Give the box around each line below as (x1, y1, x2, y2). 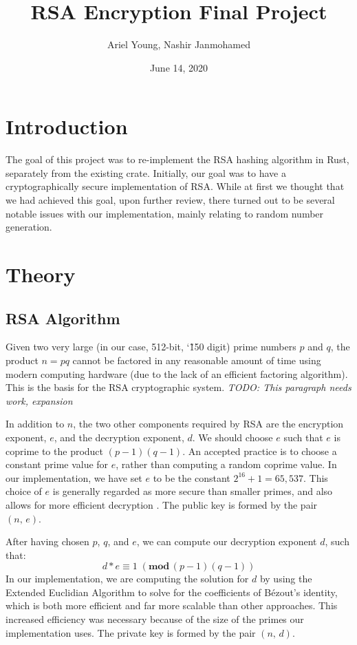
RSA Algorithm (6, 307, 120, 328)
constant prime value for (6, 457, 109, 472)
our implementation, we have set (6, 470, 142, 485)
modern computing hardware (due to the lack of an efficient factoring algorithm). (6, 366, 348, 381)
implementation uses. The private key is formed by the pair (6, 625, 256, 639)
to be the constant (153, 470, 230, 485)
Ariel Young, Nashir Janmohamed (107, 37, 251, 52)
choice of (6, 484, 42, 498)
